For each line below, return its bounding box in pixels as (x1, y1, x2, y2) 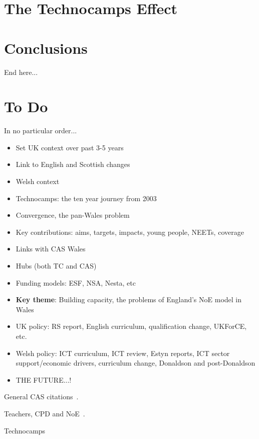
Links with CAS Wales (16, 243, 86, 254)
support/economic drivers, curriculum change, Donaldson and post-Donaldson (16, 358, 255, 368)
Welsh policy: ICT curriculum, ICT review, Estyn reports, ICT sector (16, 347, 230, 358)
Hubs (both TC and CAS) (16, 260, 97, 271)
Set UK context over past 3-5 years (16, 142, 124, 152)
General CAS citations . (4, 391, 79, 402)
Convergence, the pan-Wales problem (16, 210, 130, 220)
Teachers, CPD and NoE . (4, 408, 85, 418)
